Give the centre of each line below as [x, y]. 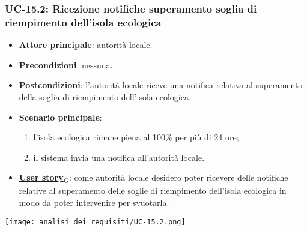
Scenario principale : [60, 117]
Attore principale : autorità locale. [86, 45]
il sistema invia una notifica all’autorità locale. [119, 157]
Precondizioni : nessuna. [66, 64]
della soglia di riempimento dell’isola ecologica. [105, 96]
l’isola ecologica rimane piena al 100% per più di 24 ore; [136, 137]
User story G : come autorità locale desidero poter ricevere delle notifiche [153, 178]
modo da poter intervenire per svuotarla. [94, 202]
